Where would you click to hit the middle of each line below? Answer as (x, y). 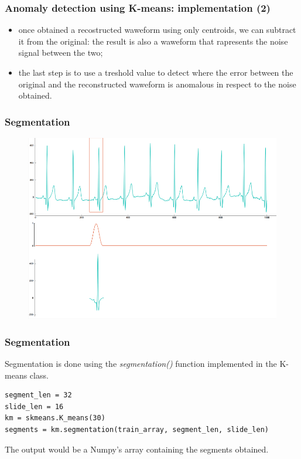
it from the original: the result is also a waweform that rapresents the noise (153, 41)
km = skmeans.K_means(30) (55, 418)
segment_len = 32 (38, 395)
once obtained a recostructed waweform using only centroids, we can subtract (157, 30)
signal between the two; (61, 53)
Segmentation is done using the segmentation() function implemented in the (141, 363)
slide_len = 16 (34, 406)
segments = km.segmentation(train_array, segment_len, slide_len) (137, 429)
